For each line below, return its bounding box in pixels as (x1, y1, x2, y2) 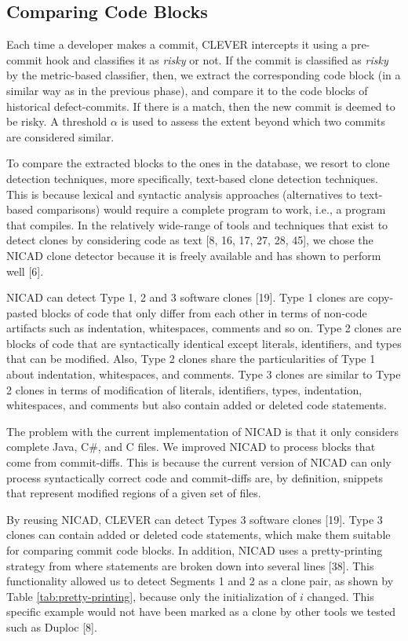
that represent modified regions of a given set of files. (6, 485, 261, 501)
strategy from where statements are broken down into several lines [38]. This (6, 557, 374, 573)
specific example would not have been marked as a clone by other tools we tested (6, 603, 396, 620)
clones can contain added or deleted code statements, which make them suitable (6, 526, 391, 543)
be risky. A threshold (6, 113, 107, 130)
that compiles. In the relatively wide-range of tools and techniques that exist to (6, 216, 388, 233)
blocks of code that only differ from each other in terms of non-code (41, 304, 367, 320)
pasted (6, 304, 38, 320)
